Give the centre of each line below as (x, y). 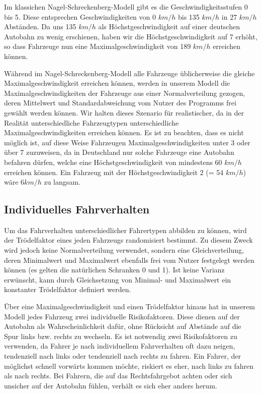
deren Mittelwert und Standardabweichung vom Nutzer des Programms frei (120, 103)
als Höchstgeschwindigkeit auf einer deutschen (169, 26)
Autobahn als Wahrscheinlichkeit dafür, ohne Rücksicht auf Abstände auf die (123, 326)
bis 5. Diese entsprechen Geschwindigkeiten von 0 (80, 16)
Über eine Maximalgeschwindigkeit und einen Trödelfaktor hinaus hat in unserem (129, 306)
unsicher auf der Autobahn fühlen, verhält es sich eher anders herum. (111, 385)
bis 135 (189, 16)
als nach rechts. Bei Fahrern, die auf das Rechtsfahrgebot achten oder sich (118, 376)
